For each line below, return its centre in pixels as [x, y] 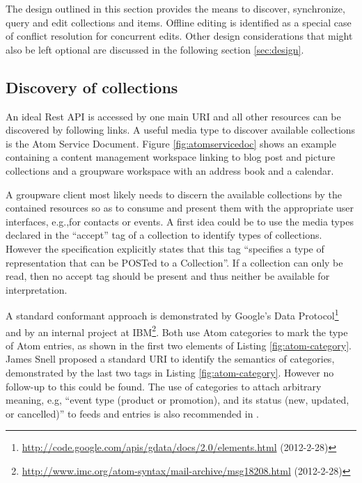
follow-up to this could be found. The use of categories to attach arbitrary [164, 386]
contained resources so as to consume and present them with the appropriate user [180, 208]
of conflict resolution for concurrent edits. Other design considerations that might [179, 36]
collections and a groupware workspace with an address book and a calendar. [170, 170]
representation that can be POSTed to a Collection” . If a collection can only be [174, 262]
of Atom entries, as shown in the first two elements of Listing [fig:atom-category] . [179, 345]
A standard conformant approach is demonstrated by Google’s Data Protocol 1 [172, 314]
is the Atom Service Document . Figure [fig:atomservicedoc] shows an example [171, 143]
